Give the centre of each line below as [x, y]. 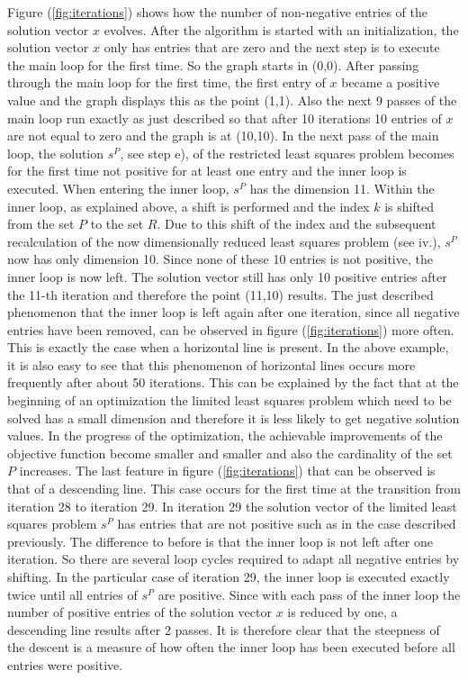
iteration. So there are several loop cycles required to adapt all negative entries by [234, 559]
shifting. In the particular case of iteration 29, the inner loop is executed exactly [229, 576]
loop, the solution [56, 153]
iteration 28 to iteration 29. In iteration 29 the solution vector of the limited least [232, 506]
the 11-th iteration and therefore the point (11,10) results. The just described [220, 294]
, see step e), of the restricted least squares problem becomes [287, 153]
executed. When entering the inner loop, [118, 188]
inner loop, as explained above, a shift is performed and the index [189, 206]
